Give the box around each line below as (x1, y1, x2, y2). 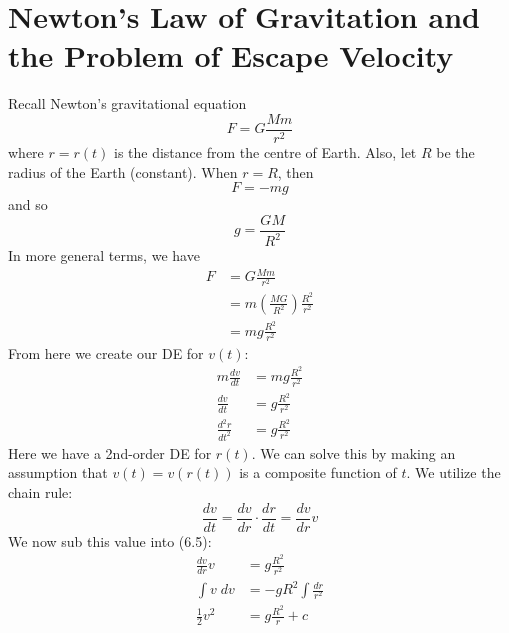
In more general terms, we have (8, 245, 200, 266)
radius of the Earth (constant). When (8, 161, 238, 182)
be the (436, 141, 475, 162)
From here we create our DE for (8, 342, 204, 363)
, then (277, 161, 314, 182)
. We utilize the (406, 462, 501, 483)
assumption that (8, 462, 108, 483)
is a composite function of (239, 462, 397, 483)
